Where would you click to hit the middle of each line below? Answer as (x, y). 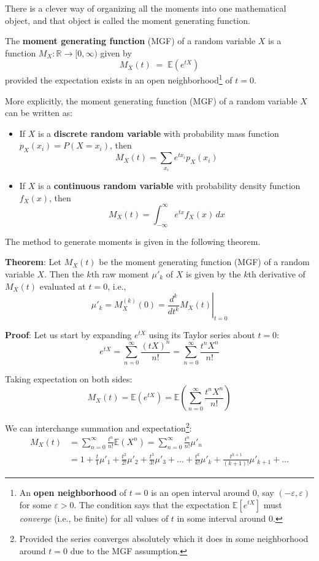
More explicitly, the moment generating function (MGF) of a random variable (151, 100)
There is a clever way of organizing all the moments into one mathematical (146, 8)
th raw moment (120, 273)
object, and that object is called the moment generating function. (128, 20)
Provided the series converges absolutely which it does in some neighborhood (164, 539)
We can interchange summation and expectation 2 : (98, 427)
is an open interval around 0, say (213, 492)
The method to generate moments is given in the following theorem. (133, 241)
